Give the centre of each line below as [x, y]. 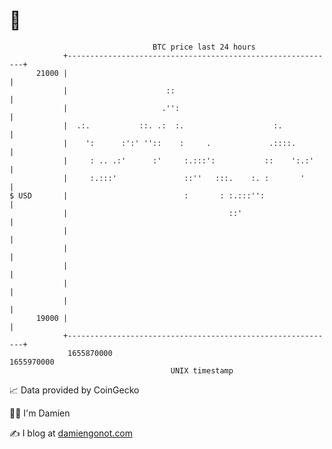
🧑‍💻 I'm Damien [40, 413]
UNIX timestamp [202, 370]
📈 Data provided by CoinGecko [74, 390]
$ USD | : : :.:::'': [137, 195]
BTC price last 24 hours [204, 47]
